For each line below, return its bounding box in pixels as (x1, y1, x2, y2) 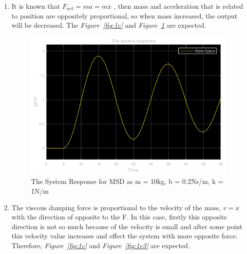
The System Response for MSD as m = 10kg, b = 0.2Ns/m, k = (31, 176, 224, 186)
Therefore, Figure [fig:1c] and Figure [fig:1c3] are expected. (11, 240, 190, 250)
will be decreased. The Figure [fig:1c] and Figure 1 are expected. (11, 20, 206, 30)
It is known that (11, 1, 60, 11)
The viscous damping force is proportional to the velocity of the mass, (11, 202, 221, 212)
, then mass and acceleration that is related (114, 1, 244, 11)
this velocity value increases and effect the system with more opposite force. (11, 231, 238, 241)
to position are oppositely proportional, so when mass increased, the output (11, 10, 238, 20)
